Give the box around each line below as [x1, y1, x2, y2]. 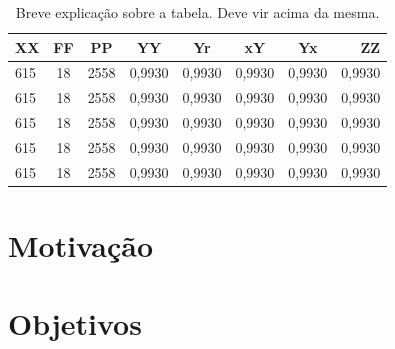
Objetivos [8, 303, 142, 344]
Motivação [8, 225, 154, 266]
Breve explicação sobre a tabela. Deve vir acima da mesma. [15, 2, 380, 22]
